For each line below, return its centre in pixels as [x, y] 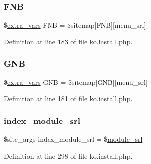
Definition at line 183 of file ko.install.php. [68, 41]
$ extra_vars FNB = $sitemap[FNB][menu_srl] [75, 25]
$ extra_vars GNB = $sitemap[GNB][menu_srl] [76, 82]
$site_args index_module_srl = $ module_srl [73, 139]
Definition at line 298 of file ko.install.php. [68, 155]
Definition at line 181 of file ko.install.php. [68, 99]
